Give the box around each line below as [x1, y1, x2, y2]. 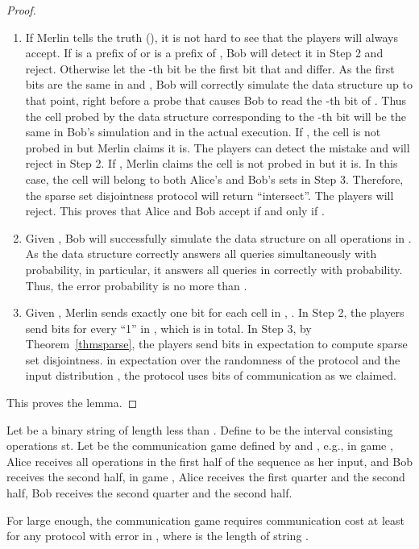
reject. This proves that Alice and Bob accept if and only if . [25, 202, 325, 219]
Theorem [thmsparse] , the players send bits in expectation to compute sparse [25, 335, 408, 352]
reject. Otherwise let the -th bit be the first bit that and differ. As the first [25, 60, 395, 77]
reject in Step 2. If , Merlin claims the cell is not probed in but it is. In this [25, 155, 398, 172]
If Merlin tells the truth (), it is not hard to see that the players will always [25, 28, 398, 45]
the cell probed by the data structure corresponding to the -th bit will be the [25, 107, 406, 124]
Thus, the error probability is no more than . [25, 277, 247, 293]
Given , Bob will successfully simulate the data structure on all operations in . [25, 229, 412, 246]
